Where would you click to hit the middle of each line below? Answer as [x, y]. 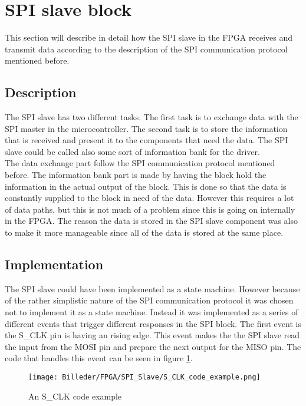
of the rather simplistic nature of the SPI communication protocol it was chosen [149, 300]
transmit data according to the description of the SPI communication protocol [146, 49]
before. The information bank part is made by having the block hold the [136, 175]
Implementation [54, 264]
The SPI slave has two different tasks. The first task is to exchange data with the [152, 117]
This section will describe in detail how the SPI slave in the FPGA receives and [149, 37]
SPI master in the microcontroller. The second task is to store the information [146, 128]
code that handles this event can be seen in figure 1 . [99, 358]
